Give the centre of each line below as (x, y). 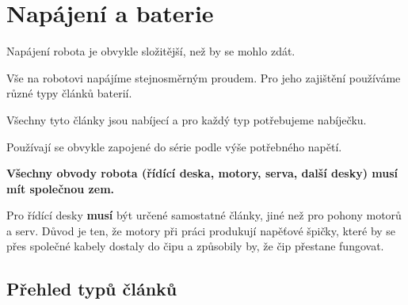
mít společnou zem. (61, 188)
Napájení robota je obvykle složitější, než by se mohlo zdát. (151, 51)
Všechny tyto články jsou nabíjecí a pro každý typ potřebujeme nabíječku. (187, 119)
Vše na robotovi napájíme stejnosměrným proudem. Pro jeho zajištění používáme (204, 77)
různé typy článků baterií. (69, 93)
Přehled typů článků (92, 289)
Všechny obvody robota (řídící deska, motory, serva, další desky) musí (202, 173)
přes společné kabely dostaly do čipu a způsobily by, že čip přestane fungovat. (195, 246)
